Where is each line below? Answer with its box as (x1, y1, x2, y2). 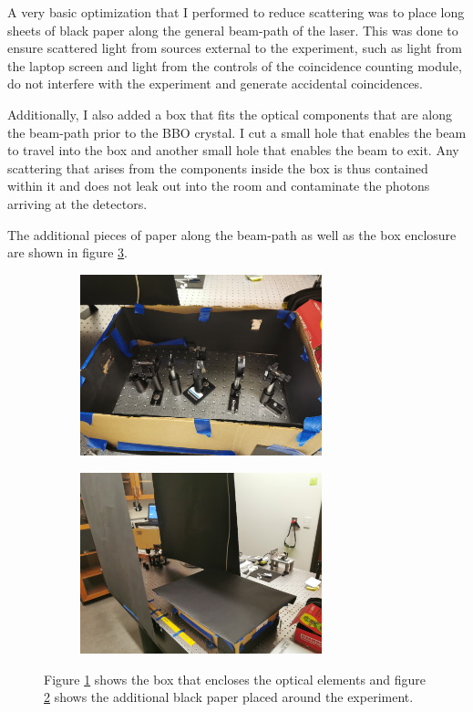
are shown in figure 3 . (7, 243, 129, 262)
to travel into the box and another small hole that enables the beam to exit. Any (7, 141, 459, 160)
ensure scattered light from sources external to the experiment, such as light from (7, 38, 462, 58)
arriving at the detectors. (7, 194, 148, 213)
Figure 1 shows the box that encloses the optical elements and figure (44, 669, 427, 688)
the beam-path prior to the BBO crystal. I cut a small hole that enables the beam (7, 122, 467, 141)
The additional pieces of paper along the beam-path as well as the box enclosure (7, 225, 457, 244)
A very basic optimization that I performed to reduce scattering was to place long (7, 3, 465, 21)
